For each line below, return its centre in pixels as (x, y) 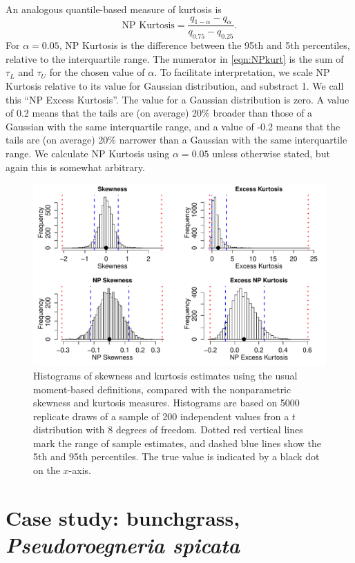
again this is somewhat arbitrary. (75, 167)
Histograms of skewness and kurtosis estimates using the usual (165, 375)
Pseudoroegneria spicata (123, 545)
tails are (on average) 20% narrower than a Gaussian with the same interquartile (176, 140)
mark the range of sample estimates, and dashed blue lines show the (177, 443)
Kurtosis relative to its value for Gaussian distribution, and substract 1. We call (175, 86)
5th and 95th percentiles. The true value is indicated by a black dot (176, 456)
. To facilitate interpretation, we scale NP (242, 72)
